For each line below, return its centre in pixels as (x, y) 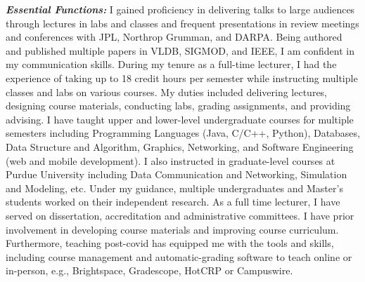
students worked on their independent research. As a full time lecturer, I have (173, 202)
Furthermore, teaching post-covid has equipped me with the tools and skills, (170, 243)
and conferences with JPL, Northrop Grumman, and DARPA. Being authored (174, 37)
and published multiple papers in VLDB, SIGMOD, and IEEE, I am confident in (180, 50)
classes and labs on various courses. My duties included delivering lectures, (167, 92)
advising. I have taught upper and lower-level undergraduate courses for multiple (180, 119)
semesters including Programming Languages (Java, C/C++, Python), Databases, (183, 133)
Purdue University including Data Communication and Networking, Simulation (177, 174)
